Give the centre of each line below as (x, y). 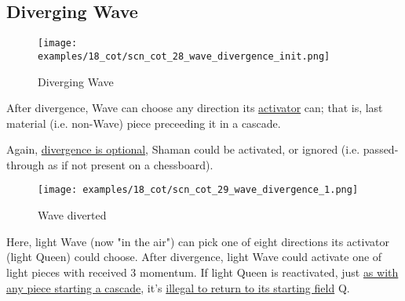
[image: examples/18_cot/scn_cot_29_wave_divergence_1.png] (198, 190)
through (26, 164)
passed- (381, 149)
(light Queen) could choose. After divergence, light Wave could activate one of (194, 257)
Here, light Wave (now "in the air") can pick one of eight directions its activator (198, 241)
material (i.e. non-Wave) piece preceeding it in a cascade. (144, 123)
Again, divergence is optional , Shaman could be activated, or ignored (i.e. (183, 149)
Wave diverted (72, 215)
